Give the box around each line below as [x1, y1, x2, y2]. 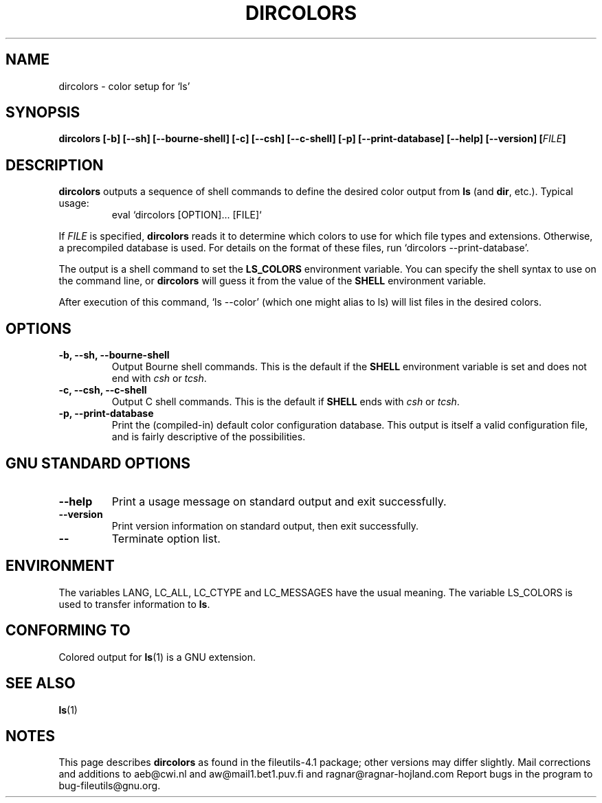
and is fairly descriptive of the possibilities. [111, 431, 306, 443]
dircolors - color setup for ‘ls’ [58, 80, 190, 92]
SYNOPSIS [5, 104, 80, 122]
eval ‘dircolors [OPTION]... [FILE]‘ [111, 209, 262, 221]
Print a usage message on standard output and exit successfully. [111, 494, 447, 508]
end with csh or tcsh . [111, 372, 207, 385]
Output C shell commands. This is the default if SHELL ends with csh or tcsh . [111, 396, 460, 408]
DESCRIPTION [5, 156, 104, 174]
